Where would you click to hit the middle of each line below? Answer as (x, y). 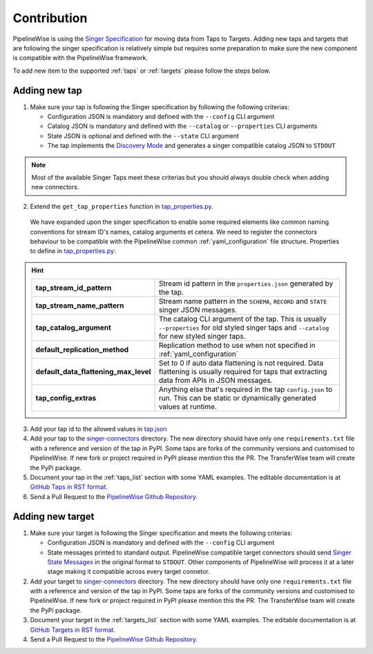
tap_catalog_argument (74, 328)
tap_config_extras (66, 398)
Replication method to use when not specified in (237, 346)
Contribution (50, 18)
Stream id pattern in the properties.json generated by (246, 283)
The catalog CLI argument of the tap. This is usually (243, 319)
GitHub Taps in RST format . (69, 487)
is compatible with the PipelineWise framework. (80, 58)
